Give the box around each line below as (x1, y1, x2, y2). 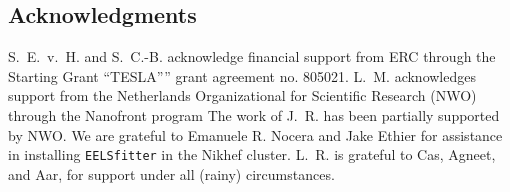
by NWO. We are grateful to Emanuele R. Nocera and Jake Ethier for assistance (8, 124, 503, 145)
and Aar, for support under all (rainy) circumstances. (8, 163, 335, 184)
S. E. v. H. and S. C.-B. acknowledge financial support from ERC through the (8, 46, 496, 67)
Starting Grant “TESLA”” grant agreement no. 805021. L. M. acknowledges (8, 65, 476, 86)
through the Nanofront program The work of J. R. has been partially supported (8, 104, 500, 125)
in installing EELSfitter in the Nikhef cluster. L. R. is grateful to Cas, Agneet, (8, 144, 496, 165)
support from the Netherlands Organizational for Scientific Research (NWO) (8, 85, 477, 106)
